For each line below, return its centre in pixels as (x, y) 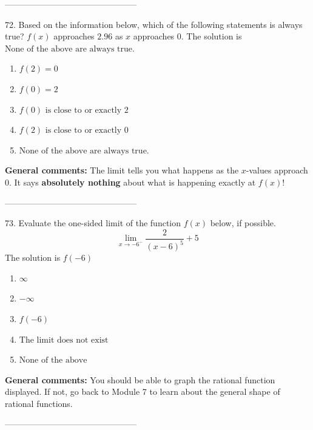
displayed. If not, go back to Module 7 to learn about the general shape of (143, 391)
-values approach (277, 170)
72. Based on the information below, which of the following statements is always (154, 24)
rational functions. (39, 403)
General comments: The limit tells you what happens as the (122, 170)
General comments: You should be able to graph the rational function (140, 379)
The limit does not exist (64, 340)
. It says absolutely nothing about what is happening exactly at (133, 182)
